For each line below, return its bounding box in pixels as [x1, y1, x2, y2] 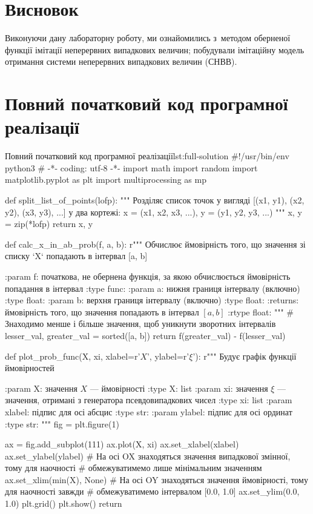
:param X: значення [5, 381, 77, 394]
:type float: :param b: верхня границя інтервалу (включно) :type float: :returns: [5, 294, 299, 306]
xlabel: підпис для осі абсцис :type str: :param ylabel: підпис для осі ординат [5, 405, 292, 418]
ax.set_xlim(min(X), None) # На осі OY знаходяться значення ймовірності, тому [5, 473, 308, 486]
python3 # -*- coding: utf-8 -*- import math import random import [5, 161, 258, 174]
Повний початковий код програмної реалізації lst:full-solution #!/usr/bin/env [5, 150, 289, 162]
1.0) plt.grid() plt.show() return [5, 497, 122, 510]
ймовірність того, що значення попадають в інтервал [5, 305, 199, 318]
